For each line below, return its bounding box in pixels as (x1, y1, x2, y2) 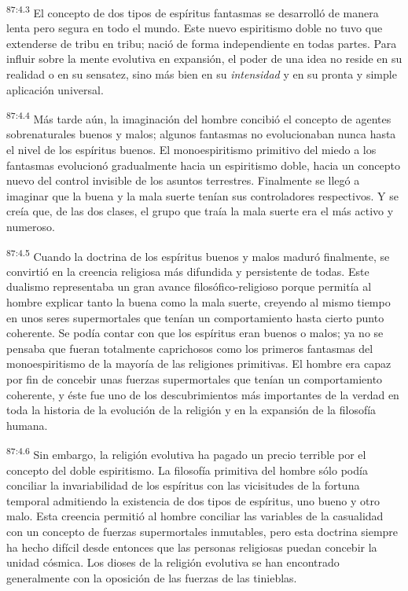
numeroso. (6, 218, 55, 235)
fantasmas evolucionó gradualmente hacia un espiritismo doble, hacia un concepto (6, 156, 400, 173)
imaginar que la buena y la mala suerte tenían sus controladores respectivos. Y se (6, 187, 399, 204)
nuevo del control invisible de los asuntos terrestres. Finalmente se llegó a (6, 172, 360, 189)
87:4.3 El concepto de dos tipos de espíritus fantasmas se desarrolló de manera (6, 2, 379, 20)
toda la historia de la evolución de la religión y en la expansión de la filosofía (6, 402, 377, 418)
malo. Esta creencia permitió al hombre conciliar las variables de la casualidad (6, 508, 384, 524)
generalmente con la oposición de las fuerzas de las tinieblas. (6, 569, 297, 585)
